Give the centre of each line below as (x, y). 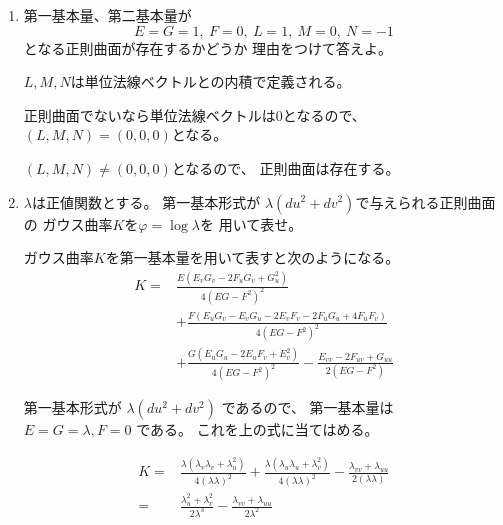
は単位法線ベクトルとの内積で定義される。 (210, 81)
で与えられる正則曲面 (425, 201)
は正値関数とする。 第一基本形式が (146, 201)
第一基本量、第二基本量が (107, 15)
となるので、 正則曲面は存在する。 (285, 167)
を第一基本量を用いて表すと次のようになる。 (252, 257)
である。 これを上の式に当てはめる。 (257, 429)
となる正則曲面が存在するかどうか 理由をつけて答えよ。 (208, 47)
